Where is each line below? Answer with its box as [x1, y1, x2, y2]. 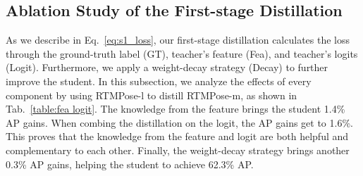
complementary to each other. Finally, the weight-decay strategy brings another [6, 142, 350, 157]
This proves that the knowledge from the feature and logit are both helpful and [6, 129, 349, 144]
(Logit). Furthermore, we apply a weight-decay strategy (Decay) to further [6, 60, 328, 75]
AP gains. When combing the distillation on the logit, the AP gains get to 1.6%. [6, 115, 353, 130]
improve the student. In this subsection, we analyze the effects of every [6, 73, 312, 88]
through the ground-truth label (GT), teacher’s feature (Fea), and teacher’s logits [6, 46, 358, 61]
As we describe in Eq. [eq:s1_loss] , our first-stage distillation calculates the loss [6, 32, 350, 47]
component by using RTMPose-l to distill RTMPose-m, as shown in [6, 87, 297, 102]
